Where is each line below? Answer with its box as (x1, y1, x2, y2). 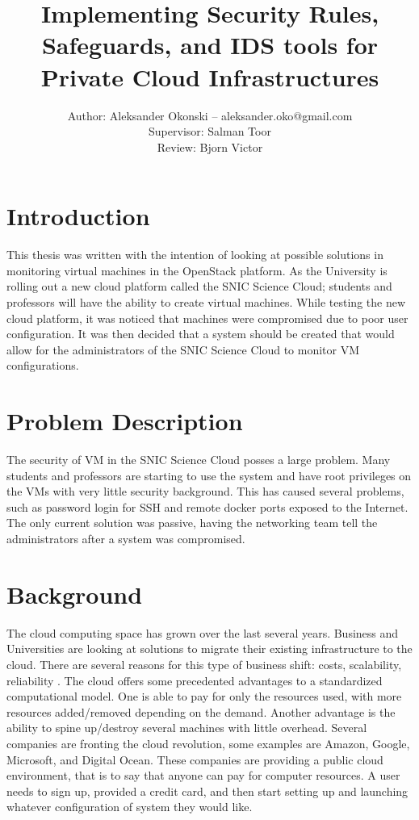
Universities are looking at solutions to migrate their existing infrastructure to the (6, 640, 413, 657)
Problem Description (6, 404, 243, 437)
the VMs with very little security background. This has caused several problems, (6, 483, 404, 500)
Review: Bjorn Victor (157, 138, 263, 155)
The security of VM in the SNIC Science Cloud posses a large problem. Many (6, 451, 391, 468)
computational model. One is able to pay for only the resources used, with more (6, 688, 402, 705)
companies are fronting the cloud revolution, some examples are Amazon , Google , (6, 734, 410, 751)
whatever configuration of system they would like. (6, 798, 253, 815)
